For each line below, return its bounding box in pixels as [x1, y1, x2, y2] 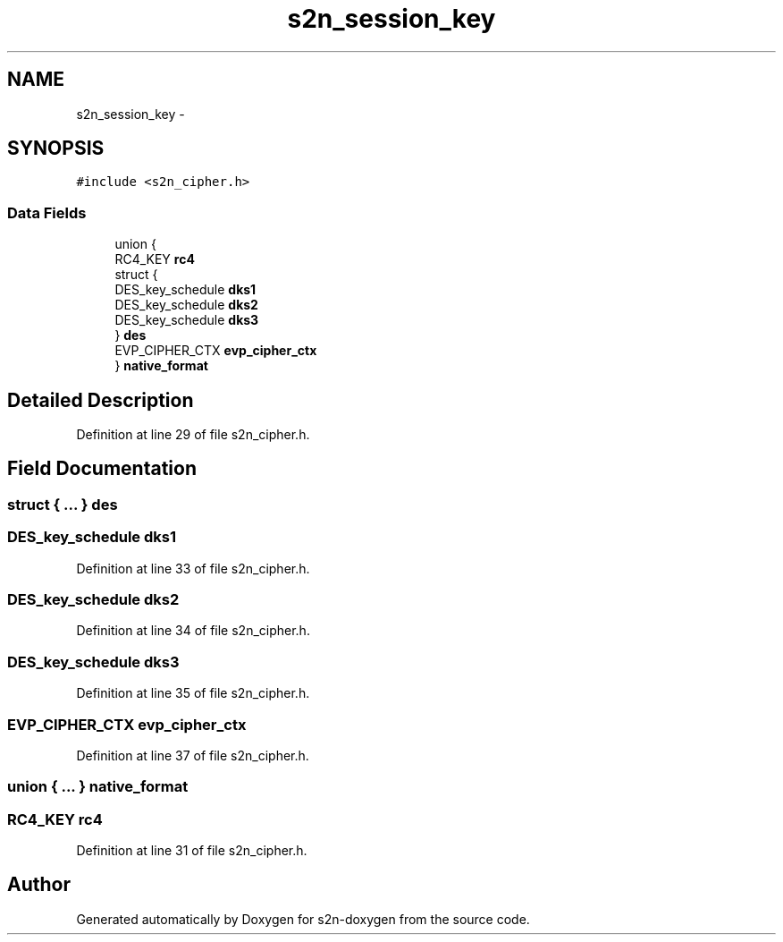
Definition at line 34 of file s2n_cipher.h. [76, 623, 310, 639]
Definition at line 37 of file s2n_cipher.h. [76, 747, 309, 763]
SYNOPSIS [7, 137, 105, 160]
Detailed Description [7, 388, 194, 412]
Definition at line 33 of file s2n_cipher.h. [76, 560, 310, 576]
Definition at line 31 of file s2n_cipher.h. [76, 843, 307, 858]
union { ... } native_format [7, 777, 189, 796]
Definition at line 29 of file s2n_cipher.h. [76, 427, 310, 443]
